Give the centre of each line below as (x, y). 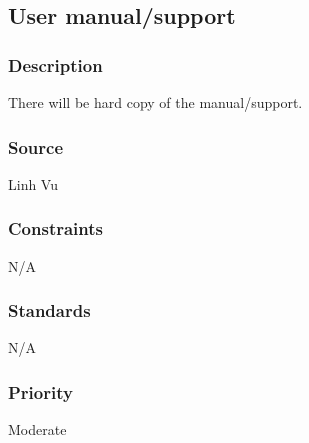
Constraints (55, 228)
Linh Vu (33, 183)
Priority (40, 391)
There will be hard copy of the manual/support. (155, 102)
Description (55, 64)
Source (36, 146)
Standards (49, 310)
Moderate (37, 429)
